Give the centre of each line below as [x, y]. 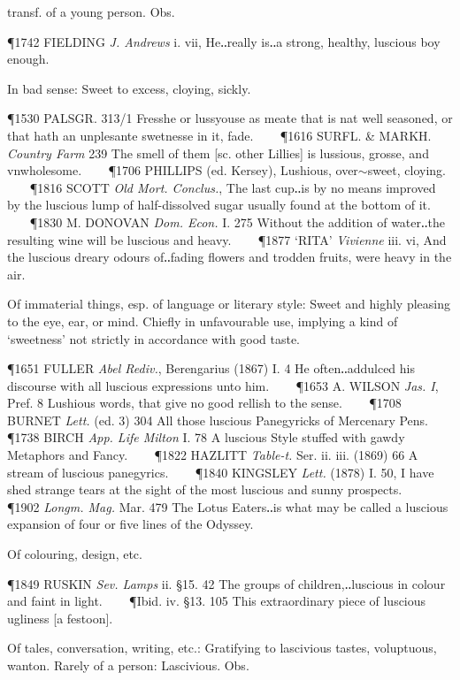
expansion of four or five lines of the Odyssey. [130, 524]
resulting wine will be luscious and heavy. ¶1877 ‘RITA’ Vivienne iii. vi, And [227, 239]
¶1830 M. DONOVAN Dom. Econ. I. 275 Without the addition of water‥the [237, 222]
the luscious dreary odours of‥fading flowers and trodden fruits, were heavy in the [230, 257]
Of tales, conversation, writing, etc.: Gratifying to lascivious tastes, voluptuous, [222, 648]
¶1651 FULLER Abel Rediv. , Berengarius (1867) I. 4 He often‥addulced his [211, 368]
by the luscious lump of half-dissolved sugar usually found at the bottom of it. [219, 205]
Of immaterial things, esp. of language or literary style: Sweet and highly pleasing [229, 304]
